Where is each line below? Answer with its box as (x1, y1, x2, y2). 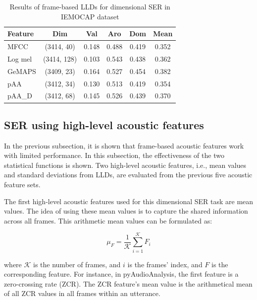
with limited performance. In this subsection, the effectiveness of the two (4, 150, 224, 160)
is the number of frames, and (33, 259, 121, 269)
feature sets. (4, 179, 41, 190)
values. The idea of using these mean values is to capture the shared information (4, 206, 248, 216)
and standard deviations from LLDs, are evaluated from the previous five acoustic (4, 169, 253, 180)
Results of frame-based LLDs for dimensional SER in (9, 1, 170, 11)
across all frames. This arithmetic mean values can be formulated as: (4, 215, 212, 225)
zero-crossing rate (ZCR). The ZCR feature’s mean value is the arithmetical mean (4, 278, 253, 289)
